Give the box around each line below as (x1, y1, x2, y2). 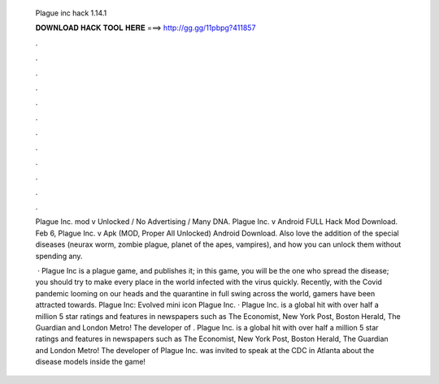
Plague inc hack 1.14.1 (35, 8, 107, 18)
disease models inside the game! (35, 357, 146, 367)
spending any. (35, 251, 83, 261)
